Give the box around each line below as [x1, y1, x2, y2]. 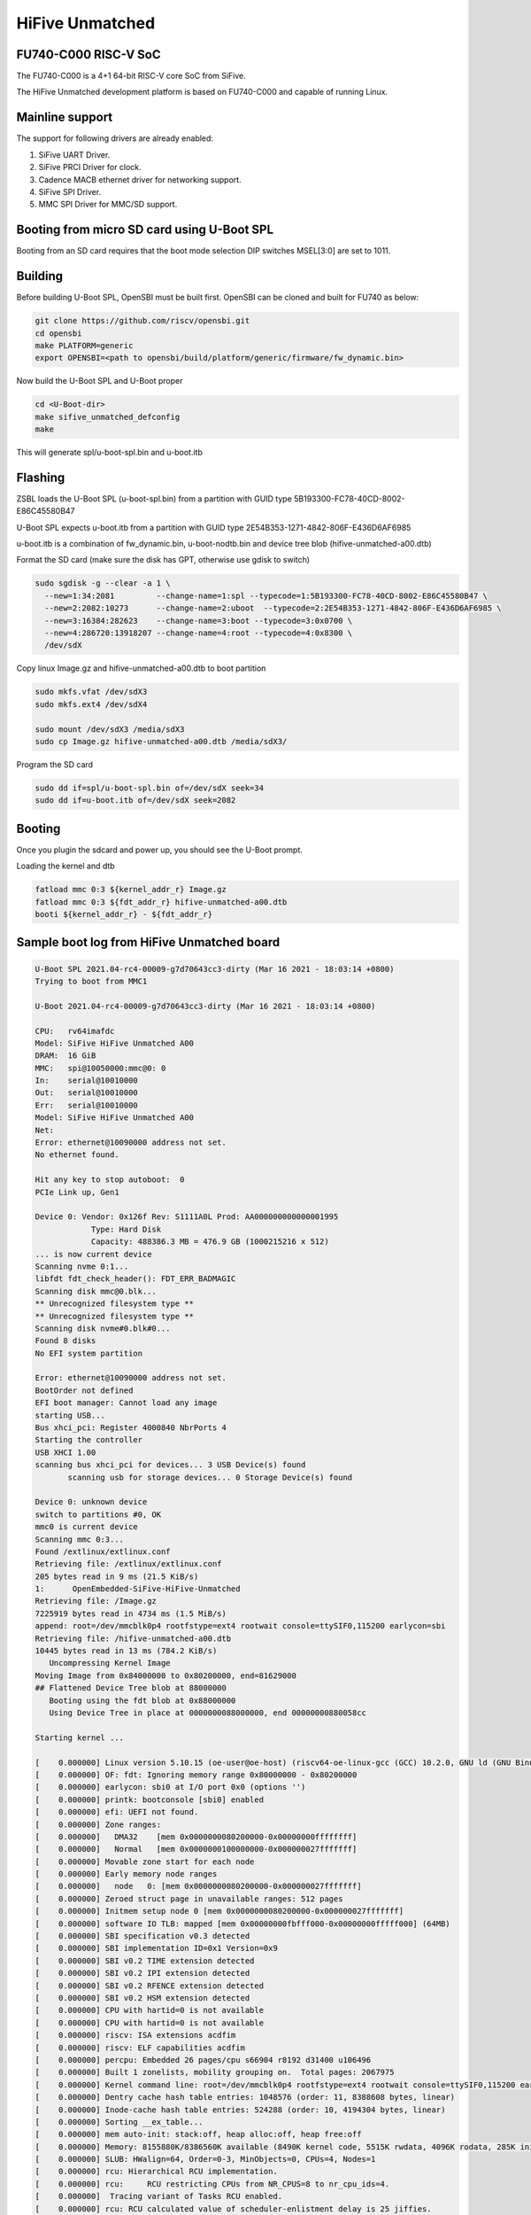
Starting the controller [35, 1435, 143, 1445]
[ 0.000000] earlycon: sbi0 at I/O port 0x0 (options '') [35, 1782, 306, 1792]
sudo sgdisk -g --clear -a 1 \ [35, 579, 172, 588]
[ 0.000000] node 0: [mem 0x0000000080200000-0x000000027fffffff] [35, 1881, 362, 1892]
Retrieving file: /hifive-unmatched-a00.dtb [35, 1633, 232, 1644]
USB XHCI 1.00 [35, 1447, 96, 1457]
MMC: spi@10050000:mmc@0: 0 [35, 1063, 166, 1073]
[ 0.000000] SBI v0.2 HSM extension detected [35, 1993, 250, 2002]
